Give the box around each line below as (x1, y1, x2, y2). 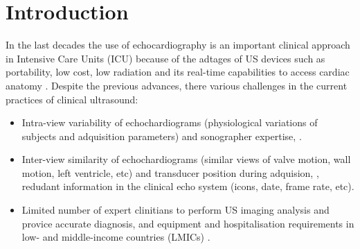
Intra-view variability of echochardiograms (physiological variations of (21, 115, 318, 130)
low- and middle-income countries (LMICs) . (21, 230, 210, 244)
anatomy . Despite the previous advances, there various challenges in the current (6, 78, 348, 92)
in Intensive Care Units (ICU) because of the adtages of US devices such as (6, 51, 325, 65)
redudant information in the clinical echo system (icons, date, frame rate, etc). (21, 179, 354, 194)
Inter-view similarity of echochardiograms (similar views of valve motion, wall (21, 152, 351, 166)
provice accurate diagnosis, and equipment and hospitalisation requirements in (21, 216, 354, 230)
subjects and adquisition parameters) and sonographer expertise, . (21, 128, 302, 143)
